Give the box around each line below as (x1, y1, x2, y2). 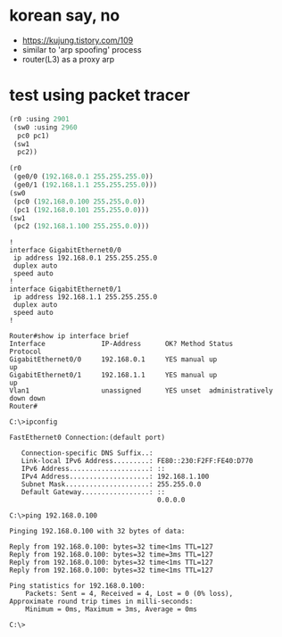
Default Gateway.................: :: (21, 488, 166, 497)
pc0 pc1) (17, 131, 50, 140)
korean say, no (9, 5, 120, 26)
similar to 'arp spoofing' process (21, 44, 142, 54)
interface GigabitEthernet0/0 (9, 246, 122, 255)
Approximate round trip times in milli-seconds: (9, 597, 194, 607)
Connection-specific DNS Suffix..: (21, 449, 153, 458)
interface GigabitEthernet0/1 (9, 285, 122, 294)
